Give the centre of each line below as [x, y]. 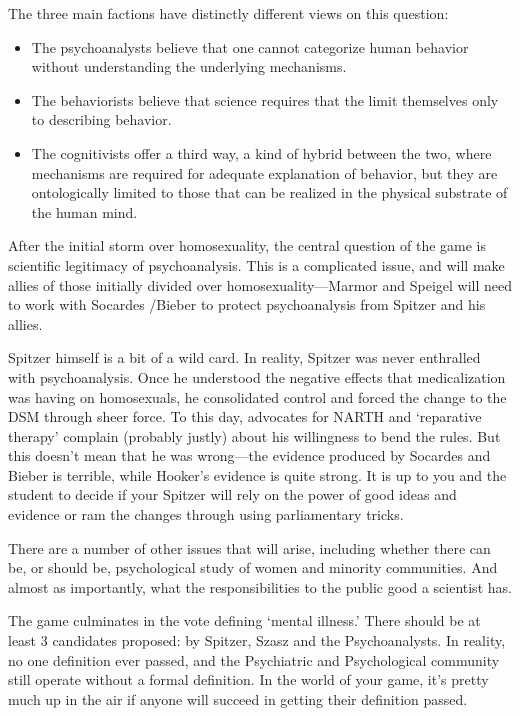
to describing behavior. [101, 119]
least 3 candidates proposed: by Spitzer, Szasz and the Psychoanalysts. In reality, [257, 640]
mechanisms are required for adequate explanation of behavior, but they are [264, 172]
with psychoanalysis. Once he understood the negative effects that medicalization [257, 376]
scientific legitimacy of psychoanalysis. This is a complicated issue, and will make [256, 264]
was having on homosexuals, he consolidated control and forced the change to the [257, 396]
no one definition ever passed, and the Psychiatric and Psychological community [254, 659]
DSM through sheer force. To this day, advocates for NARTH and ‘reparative [245, 416]
